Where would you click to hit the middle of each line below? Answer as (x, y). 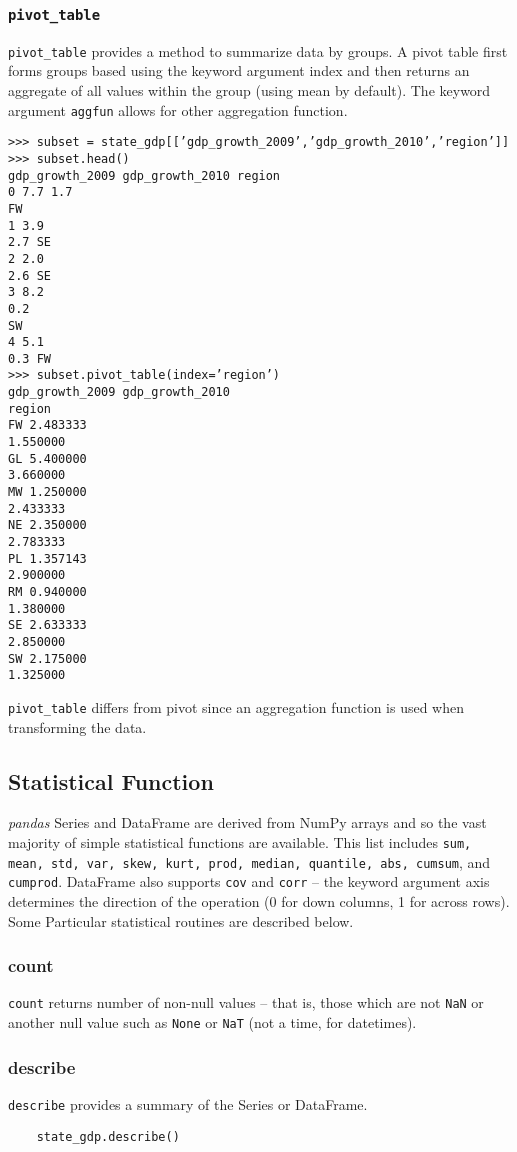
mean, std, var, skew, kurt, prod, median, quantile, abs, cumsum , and (249, 861)
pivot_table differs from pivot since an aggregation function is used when (236, 706)
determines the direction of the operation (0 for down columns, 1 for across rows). (259, 900)
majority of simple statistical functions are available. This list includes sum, (240, 841)
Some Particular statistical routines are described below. (181, 920)
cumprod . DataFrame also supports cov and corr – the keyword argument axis (249, 881)
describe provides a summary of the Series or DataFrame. (188, 1103)
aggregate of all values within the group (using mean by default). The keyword (249, 90)
